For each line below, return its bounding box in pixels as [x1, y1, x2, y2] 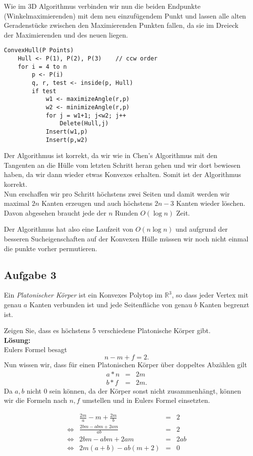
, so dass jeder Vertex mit [172, 290, 249, 300]
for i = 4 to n [18, 63, 67, 70]
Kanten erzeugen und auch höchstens [41, 198, 153, 208]
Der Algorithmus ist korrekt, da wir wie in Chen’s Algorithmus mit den [4, 150, 217, 160]
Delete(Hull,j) [59, 120, 109, 127]
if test [32, 87, 57, 95]
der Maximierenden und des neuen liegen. [4, 29, 128, 40]
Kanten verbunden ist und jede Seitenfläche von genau [29, 299, 192, 309]
